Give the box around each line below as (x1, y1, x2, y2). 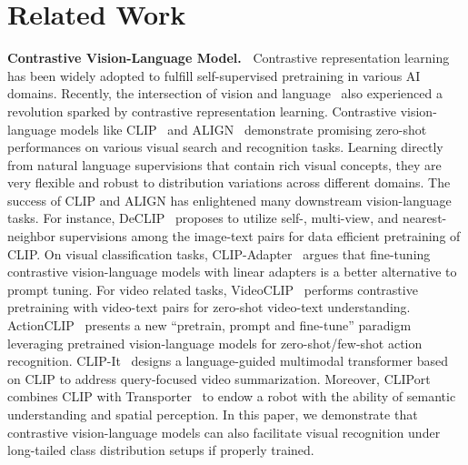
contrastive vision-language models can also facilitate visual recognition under (7, 422, 441, 441)
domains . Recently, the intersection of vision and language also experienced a (7, 84, 443, 103)
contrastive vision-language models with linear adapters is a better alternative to (7, 262, 457, 281)
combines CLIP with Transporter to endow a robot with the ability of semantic (7, 387, 456, 406)
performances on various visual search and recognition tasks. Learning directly (7, 137, 443, 157)
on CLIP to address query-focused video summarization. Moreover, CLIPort (7, 369, 431, 388)
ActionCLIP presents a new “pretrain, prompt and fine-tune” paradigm (7, 316, 412, 335)
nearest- (402, 208, 447, 227)
